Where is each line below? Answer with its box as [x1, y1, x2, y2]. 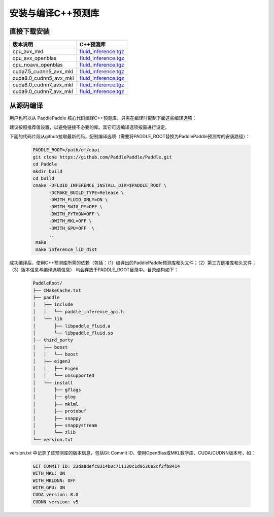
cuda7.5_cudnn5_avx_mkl [12, 68, 74, 75]
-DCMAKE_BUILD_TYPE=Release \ [49, 189, 124, 196]
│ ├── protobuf [32, 408, 87, 414]
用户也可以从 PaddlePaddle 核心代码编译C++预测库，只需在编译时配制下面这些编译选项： [9, 115, 197, 121]
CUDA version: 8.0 [32, 492, 79, 498]
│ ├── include [32, 302, 74, 307]
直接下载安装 [9, 27, 50, 36]
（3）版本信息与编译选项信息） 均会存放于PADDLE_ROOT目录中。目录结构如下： [9, 267, 179, 273]
